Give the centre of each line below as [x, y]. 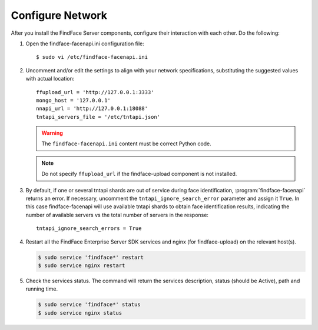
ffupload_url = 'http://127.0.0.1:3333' [95, 92]
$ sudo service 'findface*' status [89, 305]
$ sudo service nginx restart [82, 265]
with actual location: [50, 79]
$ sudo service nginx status [80, 313]
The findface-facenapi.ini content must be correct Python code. [126, 144]
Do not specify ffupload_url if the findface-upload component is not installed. [139, 174]
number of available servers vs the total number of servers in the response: [117, 215]
